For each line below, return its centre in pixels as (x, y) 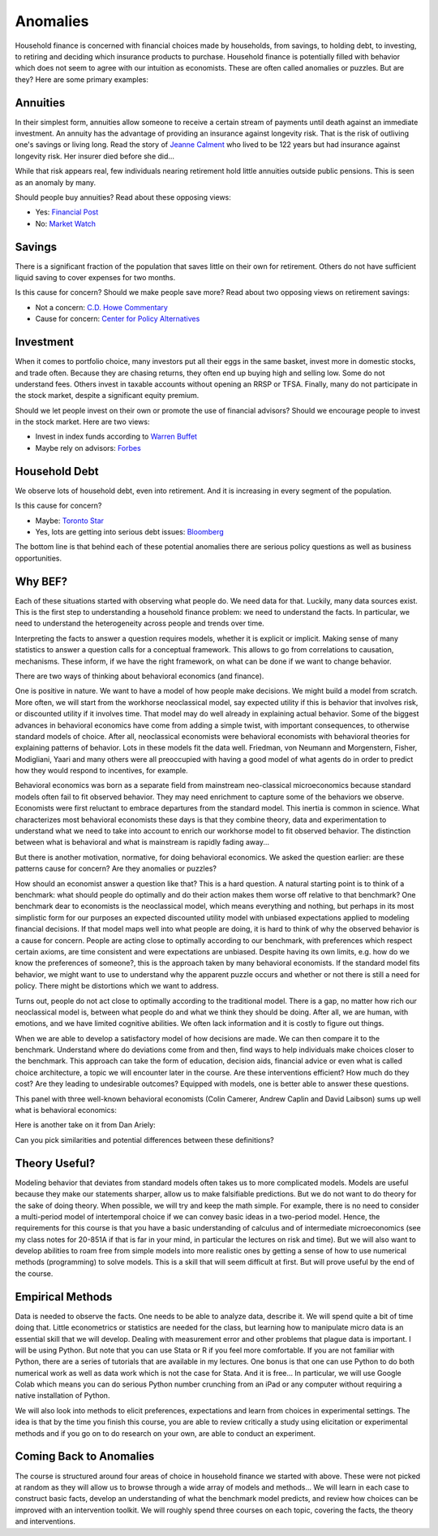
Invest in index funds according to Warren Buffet (116, 437)
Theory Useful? (55, 1163)
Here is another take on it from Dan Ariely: (85, 1125)
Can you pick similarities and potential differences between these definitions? (145, 1140)
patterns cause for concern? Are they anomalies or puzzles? (116, 868)
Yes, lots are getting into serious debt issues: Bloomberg (130, 531)
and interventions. (45, 1521)
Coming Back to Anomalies (85, 1457)
